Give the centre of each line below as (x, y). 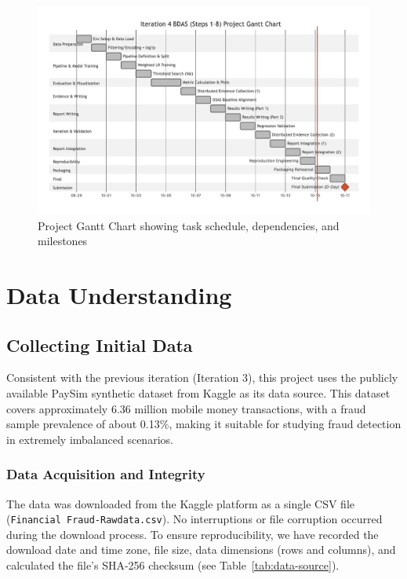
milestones (63, 241)
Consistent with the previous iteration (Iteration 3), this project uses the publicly (202, 377)
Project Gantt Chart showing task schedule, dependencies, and (189, 225)
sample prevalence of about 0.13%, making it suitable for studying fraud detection (204, 424)
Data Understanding (119, 294)
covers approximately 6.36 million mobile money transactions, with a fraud (186, 408)
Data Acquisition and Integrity (106, 474)
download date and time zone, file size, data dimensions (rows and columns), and (201, 550)
